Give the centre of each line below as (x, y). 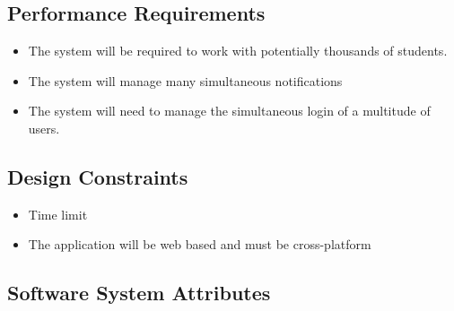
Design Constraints (98, 176)
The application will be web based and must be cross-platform (200, 244)
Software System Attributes (139, 293)
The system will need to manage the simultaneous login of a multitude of (229, 111)
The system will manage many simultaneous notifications (185, 80)
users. (44, 128)
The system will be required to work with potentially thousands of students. (238, 51)
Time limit (58, 214)
